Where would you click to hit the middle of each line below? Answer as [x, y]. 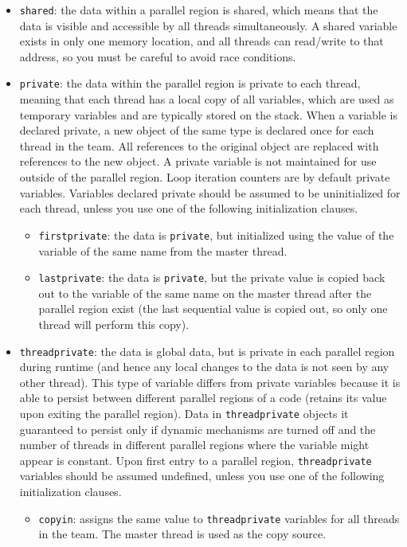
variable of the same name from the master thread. [163, 250]
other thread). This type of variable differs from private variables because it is [210, 382]
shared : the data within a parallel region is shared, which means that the [199, 10]
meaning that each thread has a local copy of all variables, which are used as [207, 99]
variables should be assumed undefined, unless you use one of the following [202, 476]
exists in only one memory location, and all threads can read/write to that [202, 41]
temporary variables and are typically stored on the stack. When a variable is [209, 114]
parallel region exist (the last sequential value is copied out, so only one [213, 309]
